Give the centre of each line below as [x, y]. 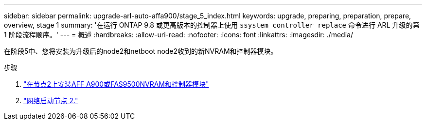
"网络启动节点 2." [51, 101]
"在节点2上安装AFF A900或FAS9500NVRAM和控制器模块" [116, 84]
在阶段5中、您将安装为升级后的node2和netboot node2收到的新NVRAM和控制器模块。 [141, 51]
